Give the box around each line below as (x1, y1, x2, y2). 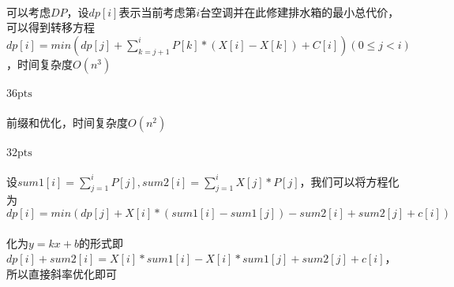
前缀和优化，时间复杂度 (6, 114, 128, 130)
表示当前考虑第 (118, 3, 197, 20)
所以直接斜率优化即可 (6, 265, 117, 281)
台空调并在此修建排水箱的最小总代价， (200, 3, 400, 20)
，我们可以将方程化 (299, 173, 400, 189)
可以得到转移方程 (6, 19, 95, 35)
